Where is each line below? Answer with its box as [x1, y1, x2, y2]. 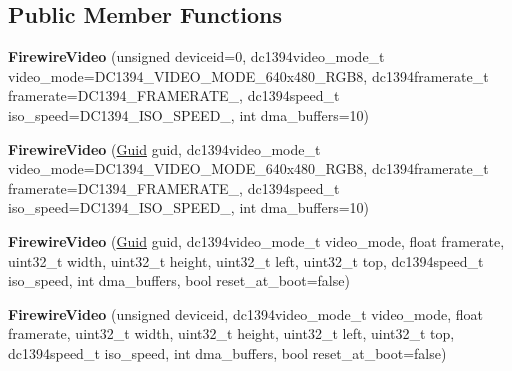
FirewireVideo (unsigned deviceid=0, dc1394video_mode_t [8, 46, 385, 67]
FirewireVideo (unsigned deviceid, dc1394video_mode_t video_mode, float [8, 303, 483, 324]
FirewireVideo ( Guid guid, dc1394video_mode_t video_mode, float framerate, [8, 230, 505, 251]
